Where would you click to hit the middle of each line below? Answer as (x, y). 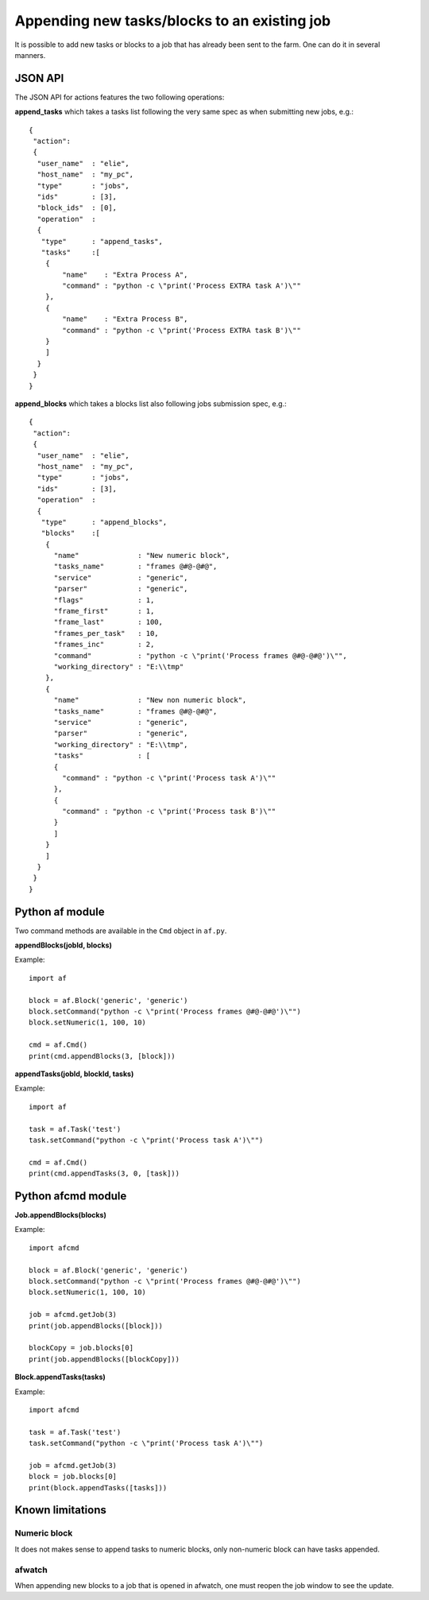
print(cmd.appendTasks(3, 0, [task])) (104, 1174)
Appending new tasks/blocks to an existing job (173, 21)
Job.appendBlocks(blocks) (60, 1215)
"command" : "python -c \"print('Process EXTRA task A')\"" (182, 286)
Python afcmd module (71, 1196)
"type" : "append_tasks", (102, 241)
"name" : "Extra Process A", (125, 275)
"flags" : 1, (104, 600)
